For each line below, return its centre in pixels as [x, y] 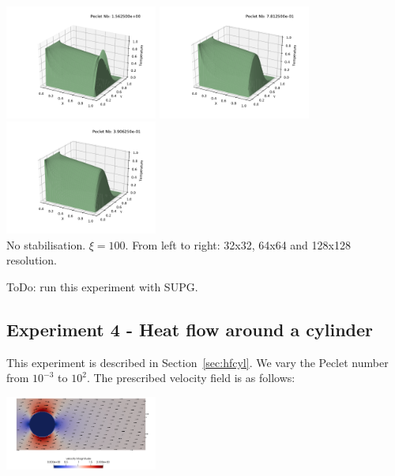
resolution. [32, 260]
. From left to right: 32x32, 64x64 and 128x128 [238, 244]
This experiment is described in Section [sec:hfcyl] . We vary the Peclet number [197, 362]
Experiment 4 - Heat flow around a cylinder [190, 329]
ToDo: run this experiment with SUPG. [102, 286]
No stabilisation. [46, 244]
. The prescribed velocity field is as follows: [191, 378]
